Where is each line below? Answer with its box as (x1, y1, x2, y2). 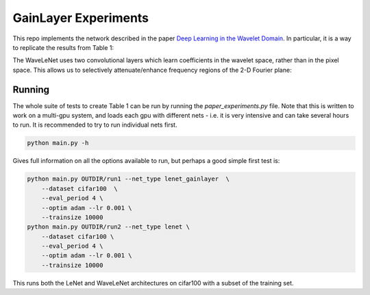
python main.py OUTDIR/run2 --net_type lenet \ (27, 223, 190, 231)
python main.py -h (27, 139, 89, 147)
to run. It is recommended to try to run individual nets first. (12, 120, 177, 129)
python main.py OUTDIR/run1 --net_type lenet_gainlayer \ (27, 175, 230, 183)
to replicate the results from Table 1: (12, 43, 114, 51)
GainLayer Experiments (12, 10, 149, 25)
